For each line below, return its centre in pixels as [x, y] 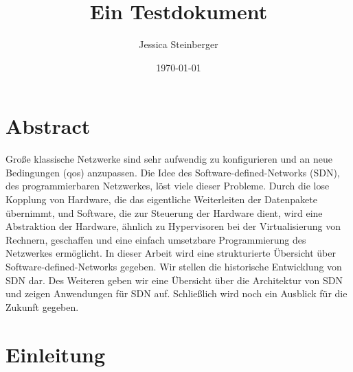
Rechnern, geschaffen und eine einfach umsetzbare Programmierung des [156, 239]
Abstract [48, 126]
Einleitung [56, 354]
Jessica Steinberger [179, 44]
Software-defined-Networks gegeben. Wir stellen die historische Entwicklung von [174, 266]
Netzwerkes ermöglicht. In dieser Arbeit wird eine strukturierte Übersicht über [171, 253]
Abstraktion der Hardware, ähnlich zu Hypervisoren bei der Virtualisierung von [173, 226]
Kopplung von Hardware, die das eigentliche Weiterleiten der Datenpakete [161, 199]
